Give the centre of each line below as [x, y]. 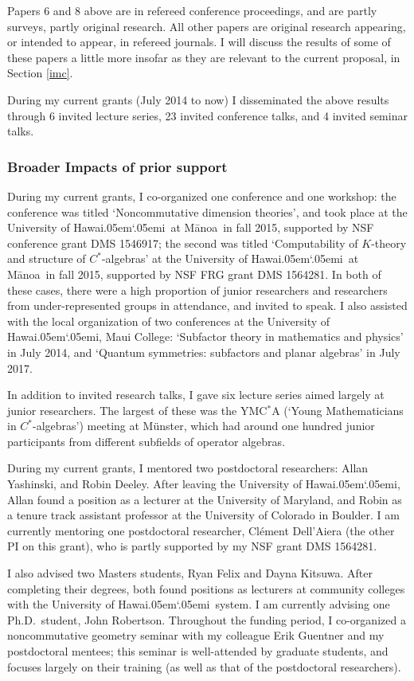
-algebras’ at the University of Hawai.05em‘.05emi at [230, 258]
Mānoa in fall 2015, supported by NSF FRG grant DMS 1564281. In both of [194, 274]
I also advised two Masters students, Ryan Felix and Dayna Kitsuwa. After [190, 573]
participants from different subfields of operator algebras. [146, 441]
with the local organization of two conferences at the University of [169, 321]
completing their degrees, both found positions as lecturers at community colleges [206, 588]
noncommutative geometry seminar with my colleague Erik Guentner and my [196, 635]
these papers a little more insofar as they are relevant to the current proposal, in [204, 57]
